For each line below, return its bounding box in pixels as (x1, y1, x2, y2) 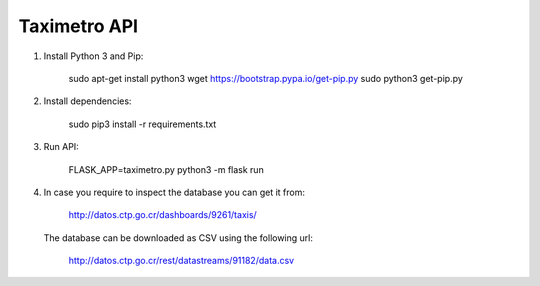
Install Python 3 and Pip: (43, 50, 144, 62)
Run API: (43, 141, 79, 153)
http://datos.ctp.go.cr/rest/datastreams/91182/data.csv (68, 255, 295, 267)
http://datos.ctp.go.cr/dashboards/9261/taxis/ (68, 209, 257, 221)
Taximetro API (18, 15, 139, 37)
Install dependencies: (43, 95, 132, 107)
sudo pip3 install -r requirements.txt (68, 118, 217, 130)
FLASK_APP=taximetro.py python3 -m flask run (68, 163, 264, 175)
